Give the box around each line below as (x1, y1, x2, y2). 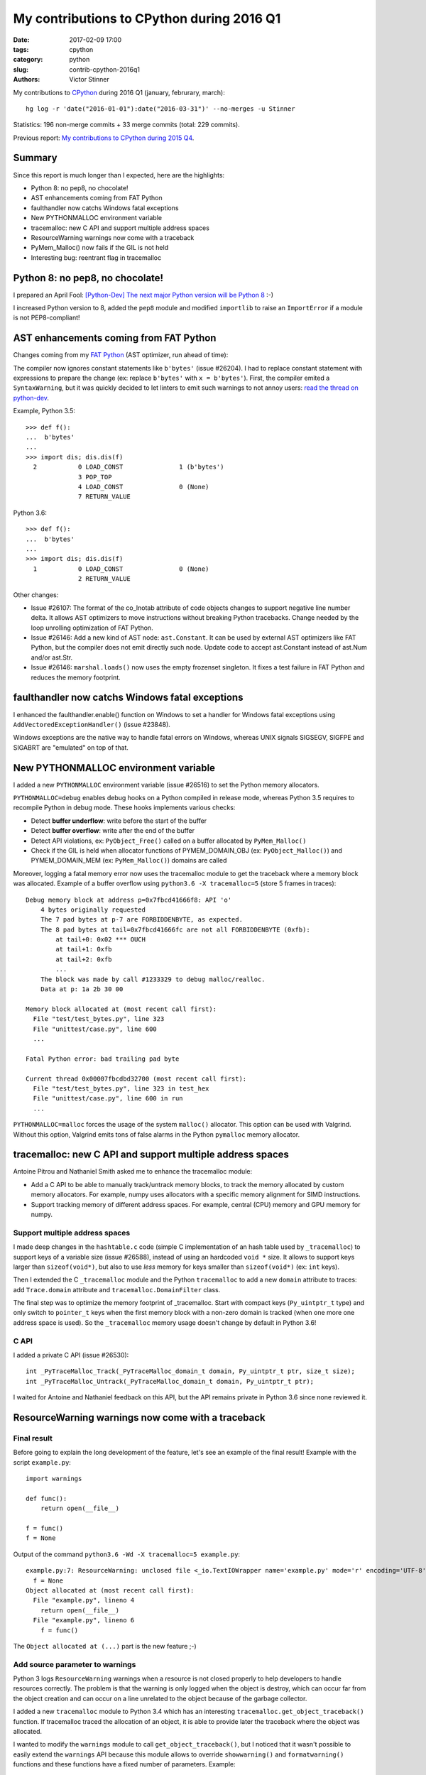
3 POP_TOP (78, 473, 112, 481)
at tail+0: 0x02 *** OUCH (55, 936, 146, 944)
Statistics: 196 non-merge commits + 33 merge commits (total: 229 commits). (13, 121, 241, 129)
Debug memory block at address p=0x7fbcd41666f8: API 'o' (26, 895, 232, 904)
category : (13, 55, 43, 64)
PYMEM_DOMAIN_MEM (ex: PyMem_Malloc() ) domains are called (31, 856, 227, 865)
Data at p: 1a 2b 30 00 (40, 985, 124, 993)
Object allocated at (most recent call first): (26, 1587, 195, 1594)
